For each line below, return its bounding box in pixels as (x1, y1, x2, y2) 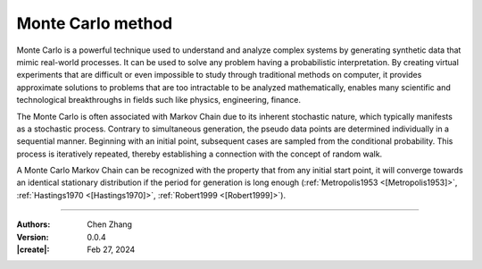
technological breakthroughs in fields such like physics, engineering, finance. (16, 95, 302, 105)
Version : (16, 231, 49, 242)
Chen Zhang (87, 219, 133, 230)
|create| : (16, 244, 50, 255)
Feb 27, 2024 (87, 244, 136, 255)
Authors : (16, 219, 51, 230)
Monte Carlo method (16, 13, 173, 33)
